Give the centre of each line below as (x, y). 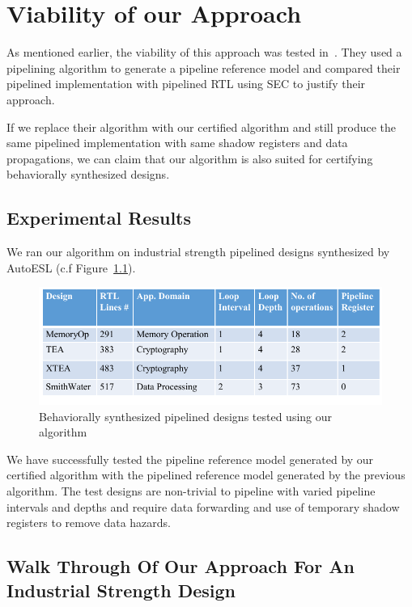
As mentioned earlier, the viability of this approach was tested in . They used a (204, 52)
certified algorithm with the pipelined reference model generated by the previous (206, 475)
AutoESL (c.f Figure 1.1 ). (71, 267)
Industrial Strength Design (121, 590)
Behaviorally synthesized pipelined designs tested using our (186, 416)
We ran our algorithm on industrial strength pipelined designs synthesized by (198, 252)
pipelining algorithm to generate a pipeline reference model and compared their (204, 67)
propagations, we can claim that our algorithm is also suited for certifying (190, 158)
